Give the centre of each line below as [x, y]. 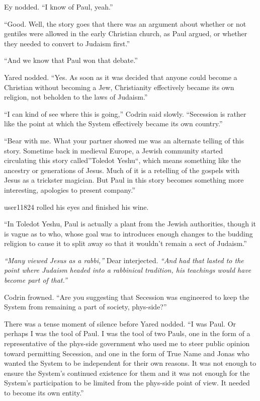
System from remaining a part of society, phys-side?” [85, 307]
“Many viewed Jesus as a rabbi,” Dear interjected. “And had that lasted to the [124, 260]
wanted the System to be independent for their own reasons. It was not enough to [130, 363]
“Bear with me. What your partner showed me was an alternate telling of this [124, 140]
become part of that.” [36, 280]
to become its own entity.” [44, 392]
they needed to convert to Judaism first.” [67, 43]
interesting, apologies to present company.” [70, 189]
